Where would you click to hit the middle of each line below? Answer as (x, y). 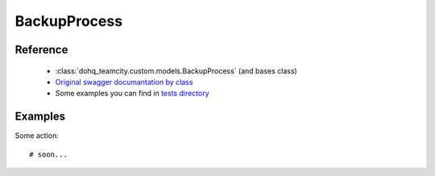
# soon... (48, 154)
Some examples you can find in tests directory (132, 94)
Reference (41, 50)
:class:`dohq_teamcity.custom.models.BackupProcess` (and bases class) (176, 71)
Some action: (37, 136)
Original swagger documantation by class (124, 82)
